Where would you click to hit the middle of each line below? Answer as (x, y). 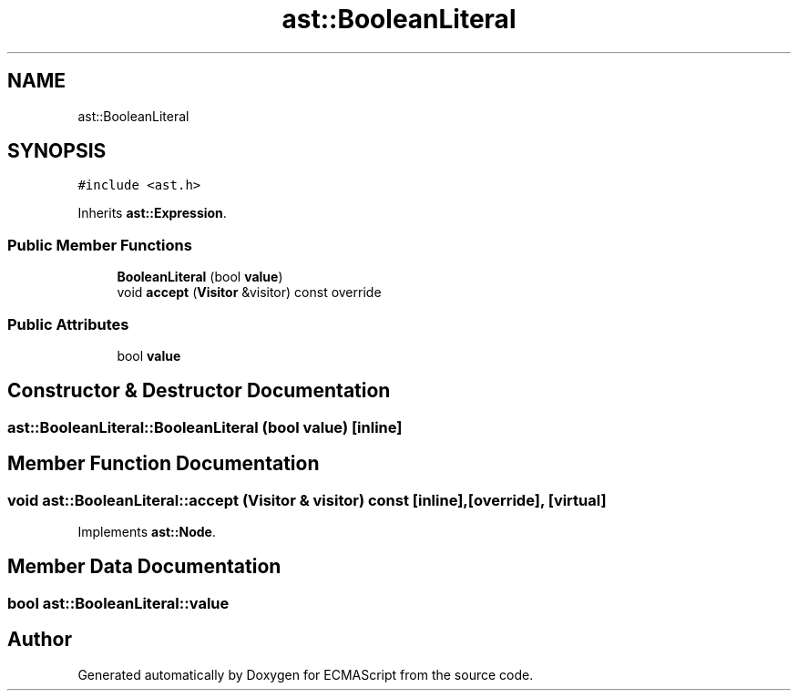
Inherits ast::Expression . (152, 213)
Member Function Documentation (164, 464)
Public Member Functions (100, 245)
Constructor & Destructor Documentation (199, 391)
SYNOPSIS (57, 151)
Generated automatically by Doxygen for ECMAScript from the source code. (306, 674)
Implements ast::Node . (147, 532)
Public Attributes (68, 324)
